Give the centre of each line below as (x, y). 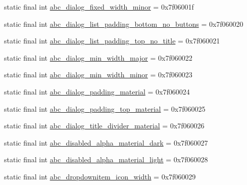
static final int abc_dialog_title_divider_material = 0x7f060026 (104, 126)
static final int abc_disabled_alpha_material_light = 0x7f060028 (106, 159)
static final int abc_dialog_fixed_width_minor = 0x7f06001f (99, 7)
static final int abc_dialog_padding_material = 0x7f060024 (97, 91)
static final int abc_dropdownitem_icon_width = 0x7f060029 (100, 176)
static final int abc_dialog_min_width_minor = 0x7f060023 (98, 75)
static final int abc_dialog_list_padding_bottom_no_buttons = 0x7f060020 (124, 24)
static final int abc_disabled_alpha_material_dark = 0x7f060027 (106, 142)
